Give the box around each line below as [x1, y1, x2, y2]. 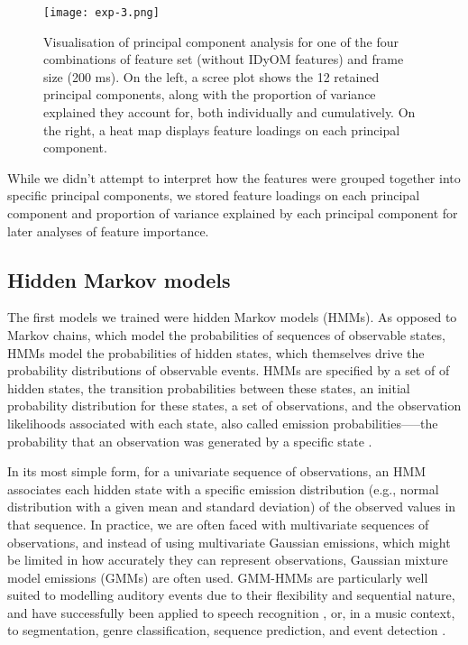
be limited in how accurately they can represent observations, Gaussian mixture [7, 550, 448, 569]
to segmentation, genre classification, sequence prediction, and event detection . [7, 621, 446, 640]
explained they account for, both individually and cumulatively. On [43, 103, 416, 122]
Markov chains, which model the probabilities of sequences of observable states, [7, 325, 445, 344]
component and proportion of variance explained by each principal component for [7, 204, 458, 222]
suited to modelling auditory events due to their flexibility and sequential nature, [7, 585, 455, 604]
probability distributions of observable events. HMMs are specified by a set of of [7, 361, 450, 380]
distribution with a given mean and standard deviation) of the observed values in [7, 497, 456, 516]
